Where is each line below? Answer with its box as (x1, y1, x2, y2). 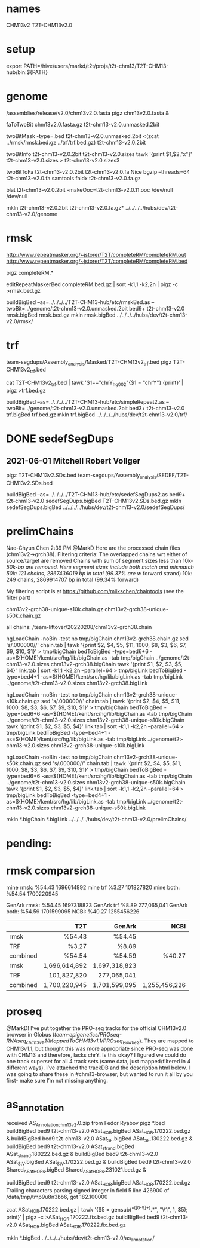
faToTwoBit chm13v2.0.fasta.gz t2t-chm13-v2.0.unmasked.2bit (6, 121, 160, 128)
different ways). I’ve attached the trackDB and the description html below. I (6, 1064, 190, 1071)
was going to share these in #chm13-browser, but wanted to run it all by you (6, 1070, 193, 1077)
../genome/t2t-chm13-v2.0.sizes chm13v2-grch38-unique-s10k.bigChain (6, 716, 185, 723)
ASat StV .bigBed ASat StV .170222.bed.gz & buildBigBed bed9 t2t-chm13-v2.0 (6, 1158, 191, 1167)
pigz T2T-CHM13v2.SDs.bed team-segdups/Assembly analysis (6, 471, 157, 480)
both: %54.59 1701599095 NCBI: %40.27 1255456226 (6, 907, 140, 915)
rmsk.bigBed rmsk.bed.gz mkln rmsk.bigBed (6, 311, 116, 318)
